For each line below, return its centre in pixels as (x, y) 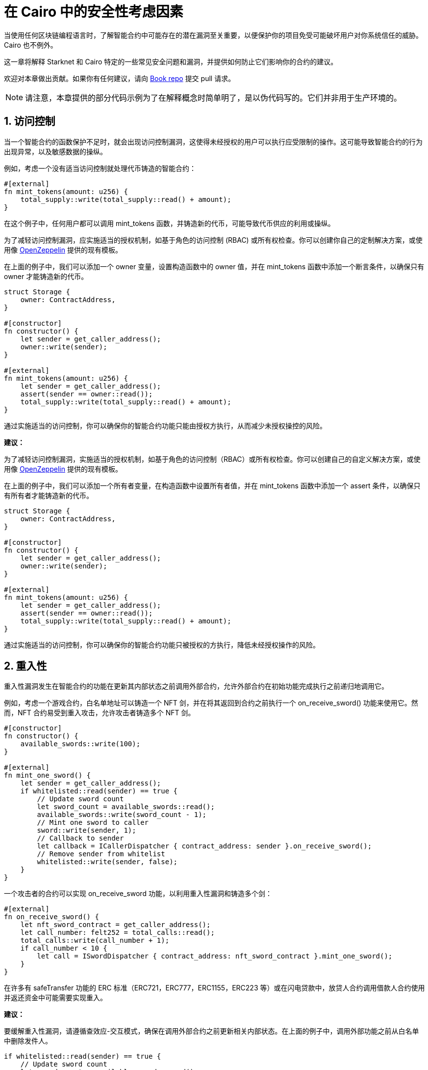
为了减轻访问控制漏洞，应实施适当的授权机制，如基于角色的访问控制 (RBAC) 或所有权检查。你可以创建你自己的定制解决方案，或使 (213, 240)
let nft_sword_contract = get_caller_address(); (115, 925)
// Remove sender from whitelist (101, 854)
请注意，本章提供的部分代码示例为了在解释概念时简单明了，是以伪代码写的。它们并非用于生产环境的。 (214, 98)
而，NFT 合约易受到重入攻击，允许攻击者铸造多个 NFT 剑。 (100, 713)
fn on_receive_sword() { (51, 917)
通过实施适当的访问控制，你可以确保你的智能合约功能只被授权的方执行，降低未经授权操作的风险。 (162, 645)
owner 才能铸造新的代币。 (46, 276)
